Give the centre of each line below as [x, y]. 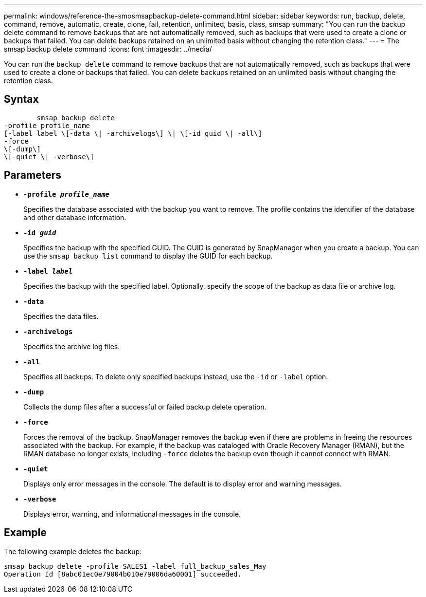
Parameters [33, 175]
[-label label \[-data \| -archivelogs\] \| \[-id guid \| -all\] [133, 133]
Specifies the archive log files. [72, 346]
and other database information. [75, 217]
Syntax [21, 99]
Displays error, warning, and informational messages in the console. [132, 514]
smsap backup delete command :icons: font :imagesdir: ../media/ [108, 49]
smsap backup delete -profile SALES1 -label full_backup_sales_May [135, 566]
